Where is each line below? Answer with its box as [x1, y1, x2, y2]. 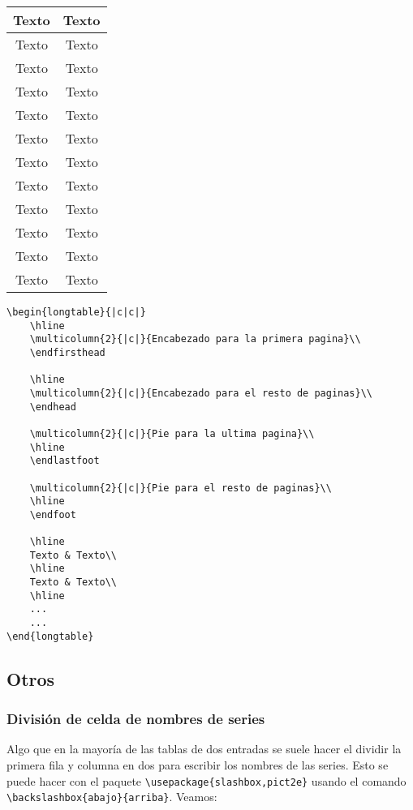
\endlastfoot [29, 455, 100, 467]
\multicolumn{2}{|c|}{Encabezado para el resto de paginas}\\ [29, 387, 373, 399]
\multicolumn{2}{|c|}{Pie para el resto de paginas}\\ [29, 482, 332, 494]
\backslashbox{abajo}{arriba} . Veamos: [6, 788, 217, 805]
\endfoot [29, 508, 76, 521]
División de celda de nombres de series [6, 709, 265, 729]
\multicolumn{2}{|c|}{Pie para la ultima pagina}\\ [29, 427, 315, 439]
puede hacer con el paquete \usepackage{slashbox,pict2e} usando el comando [6, 772, 407, 789]
